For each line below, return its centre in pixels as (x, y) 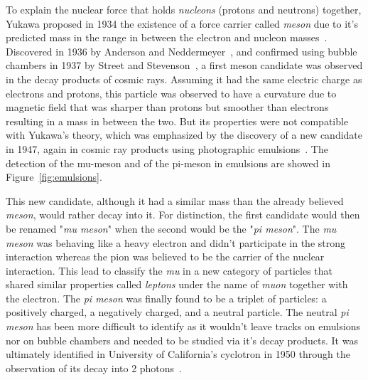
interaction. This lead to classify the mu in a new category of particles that (169, 270)
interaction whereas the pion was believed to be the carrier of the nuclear (165, 257)
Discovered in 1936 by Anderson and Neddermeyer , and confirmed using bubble (182, 51)
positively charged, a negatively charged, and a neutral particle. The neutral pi (177, 312)
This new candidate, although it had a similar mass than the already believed (175, 200)
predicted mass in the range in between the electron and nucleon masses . (167, 37)
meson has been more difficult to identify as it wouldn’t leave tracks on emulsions (183, 326)
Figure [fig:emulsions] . (54, 177)
